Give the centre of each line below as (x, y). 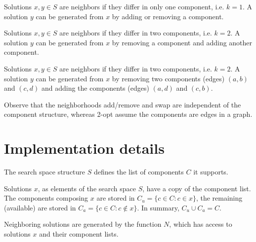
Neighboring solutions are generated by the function (83, 224)
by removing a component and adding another (182, 42)
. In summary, (158, 207)
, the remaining (219, 198)
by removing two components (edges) (168, 78)
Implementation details (84, 148)
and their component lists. (79, 234)
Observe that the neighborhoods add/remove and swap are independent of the (123, 104)
